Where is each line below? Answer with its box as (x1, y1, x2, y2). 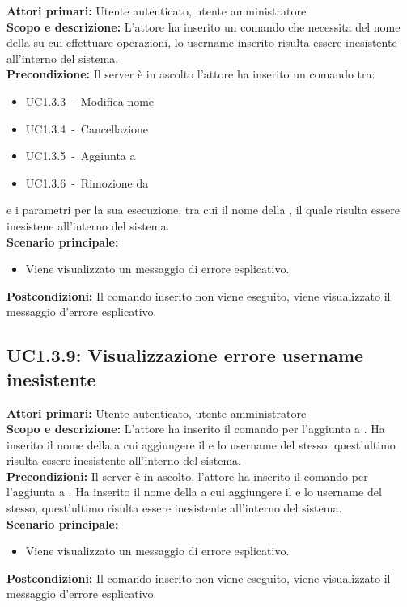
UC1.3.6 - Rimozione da (25, 174, 149, 191)
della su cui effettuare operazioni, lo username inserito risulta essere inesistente (6, 34, 397, 51)
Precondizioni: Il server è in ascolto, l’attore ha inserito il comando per (6, 467, 368, 484)
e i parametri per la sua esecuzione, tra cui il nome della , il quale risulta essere (6, 201, 400, 218)
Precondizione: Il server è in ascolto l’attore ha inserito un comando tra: (6, 65, 375, 82)
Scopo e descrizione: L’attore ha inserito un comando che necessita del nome (6, 18, 401, 35)
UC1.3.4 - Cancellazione (25, 120, 149, 137)
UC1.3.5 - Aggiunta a (25, 147, 136, 164)
